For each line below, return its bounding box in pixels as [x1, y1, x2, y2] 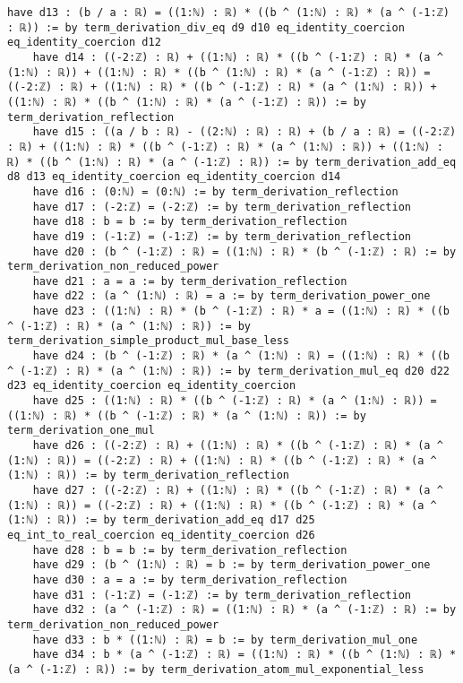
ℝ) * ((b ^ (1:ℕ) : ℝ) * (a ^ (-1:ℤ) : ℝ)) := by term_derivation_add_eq [7, 155, 457, 169]
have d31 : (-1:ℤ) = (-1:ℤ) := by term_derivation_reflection [32, 588, 412, 601]
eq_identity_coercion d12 [7, 36, 161, 49]
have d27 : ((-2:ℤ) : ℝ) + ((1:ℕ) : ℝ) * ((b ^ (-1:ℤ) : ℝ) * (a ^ [32, 484, 443, 497]
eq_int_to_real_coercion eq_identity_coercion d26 [7, 528, 315, 541]
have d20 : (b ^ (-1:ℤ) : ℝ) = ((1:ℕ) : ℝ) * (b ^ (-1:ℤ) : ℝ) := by [32, 245, 457, 258]
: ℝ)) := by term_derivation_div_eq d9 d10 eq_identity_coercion [7, 21, 405, 34]
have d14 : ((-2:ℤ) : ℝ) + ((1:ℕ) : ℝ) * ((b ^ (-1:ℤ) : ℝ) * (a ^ [32, 50, 443, 64]
